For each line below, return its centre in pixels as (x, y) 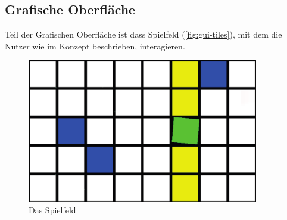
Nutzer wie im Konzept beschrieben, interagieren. (95, 46)
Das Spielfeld (52, 210)
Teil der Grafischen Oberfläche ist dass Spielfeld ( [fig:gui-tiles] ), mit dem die (143, 34)
